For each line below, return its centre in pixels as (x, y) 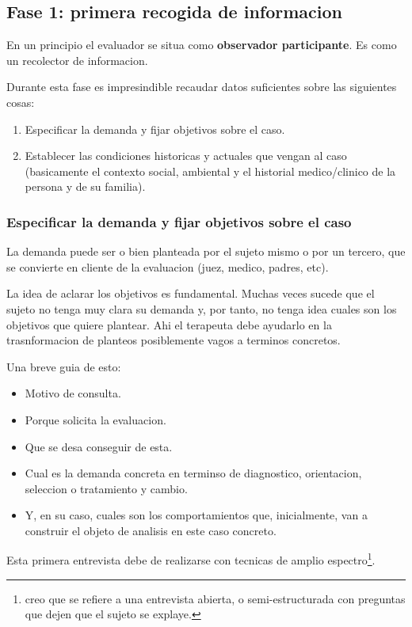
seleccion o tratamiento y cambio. (106, 488)
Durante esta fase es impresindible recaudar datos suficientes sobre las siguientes (202, 87)
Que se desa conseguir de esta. (99, 446)
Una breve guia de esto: (64, 366)
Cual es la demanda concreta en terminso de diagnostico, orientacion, (193, 473)
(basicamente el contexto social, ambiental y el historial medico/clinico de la (210, 171)
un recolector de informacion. (77, 60)
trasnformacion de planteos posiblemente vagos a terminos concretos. (174, 340)
